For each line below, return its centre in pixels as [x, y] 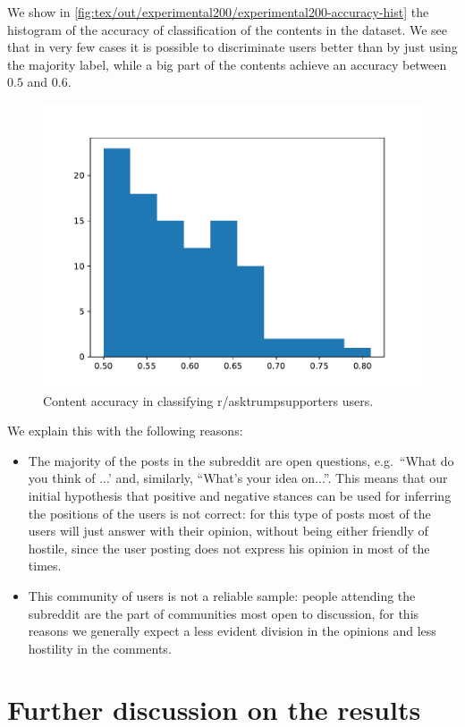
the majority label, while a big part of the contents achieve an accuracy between [227, 64]
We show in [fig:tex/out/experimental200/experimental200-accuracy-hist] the [218, 12]
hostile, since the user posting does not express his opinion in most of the [229, 548]
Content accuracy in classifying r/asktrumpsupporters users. [208, 400]
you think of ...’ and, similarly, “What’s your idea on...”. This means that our [238, 478]
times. [45, 566]
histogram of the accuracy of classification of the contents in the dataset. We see [228, 29]
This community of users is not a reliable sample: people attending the [222, 595]
